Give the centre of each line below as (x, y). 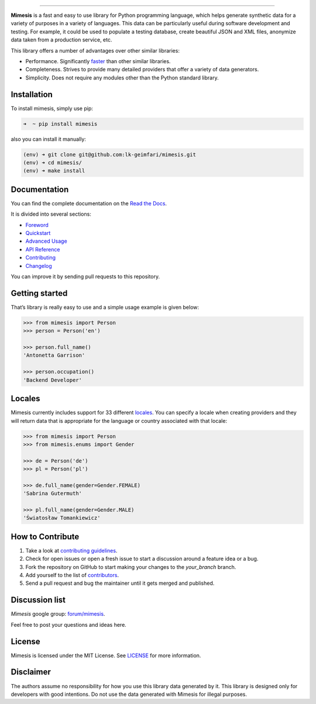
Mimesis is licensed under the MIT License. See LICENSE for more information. (106, 655)
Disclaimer (31, 672)
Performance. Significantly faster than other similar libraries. (98, 61)
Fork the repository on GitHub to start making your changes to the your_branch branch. (131, 567)
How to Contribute (45, 536)
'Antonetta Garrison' (54, 356)
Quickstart (38, 233)
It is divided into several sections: (51, 214)
